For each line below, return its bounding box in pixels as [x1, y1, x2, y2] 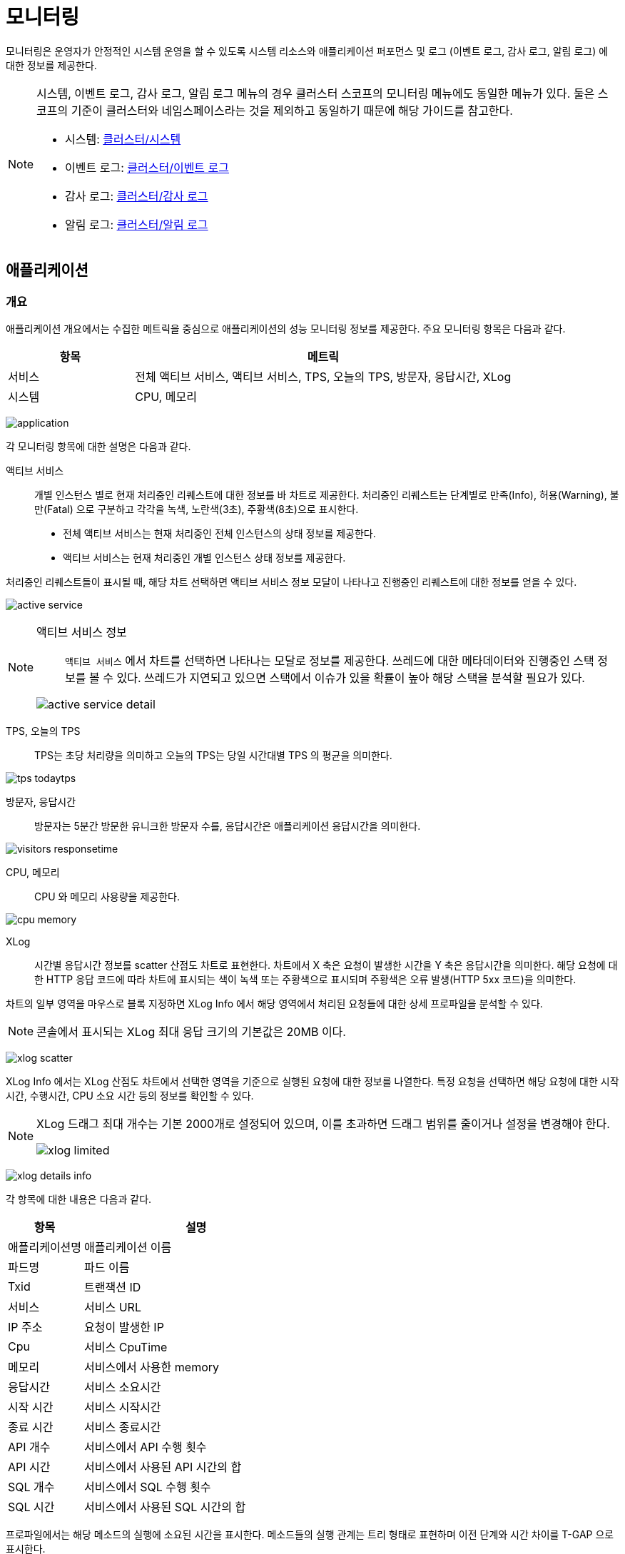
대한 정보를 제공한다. [6, 59, 97, 71]
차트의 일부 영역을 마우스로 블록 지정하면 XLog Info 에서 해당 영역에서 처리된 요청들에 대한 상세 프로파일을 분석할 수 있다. [6, 997, 543, 1010]
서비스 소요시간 [84, 1379, 161, 1394]
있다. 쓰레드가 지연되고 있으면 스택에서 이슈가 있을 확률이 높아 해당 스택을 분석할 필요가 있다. [116, 670, 585, 685]
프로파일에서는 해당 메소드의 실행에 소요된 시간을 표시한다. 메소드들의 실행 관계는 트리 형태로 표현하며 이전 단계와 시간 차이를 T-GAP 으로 [6, 1528, 614, 1540]
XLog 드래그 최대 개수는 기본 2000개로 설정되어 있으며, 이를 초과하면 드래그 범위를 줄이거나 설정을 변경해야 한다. [36, 1116, 610, 1131]
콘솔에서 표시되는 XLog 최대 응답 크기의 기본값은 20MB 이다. [36, 1024, 346, 1039]
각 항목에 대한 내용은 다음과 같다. [6, 1192, 152, 1205]
